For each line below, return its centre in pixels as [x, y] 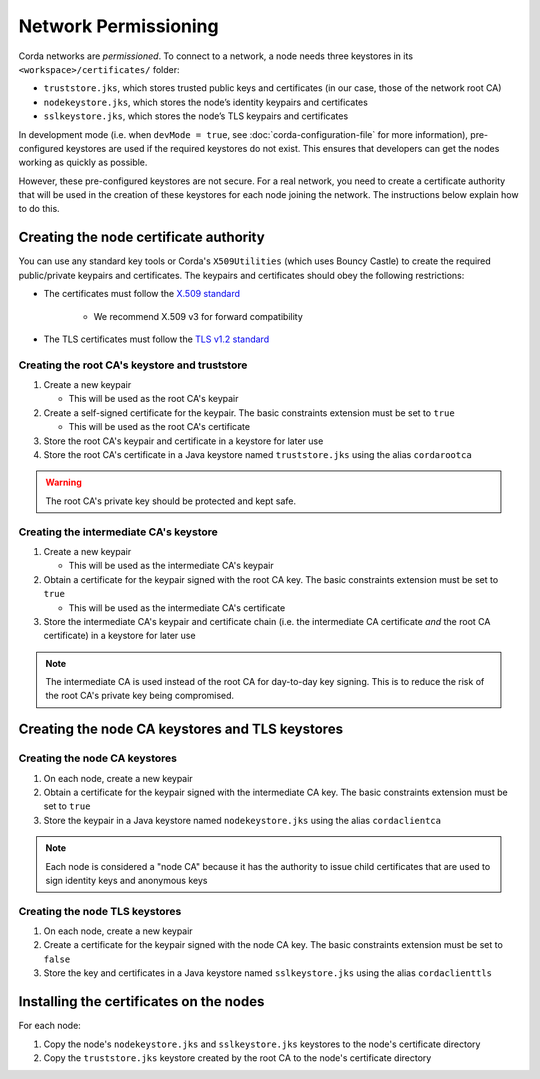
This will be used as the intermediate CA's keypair [171, 566]
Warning [63, 482]
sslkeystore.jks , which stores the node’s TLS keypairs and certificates [196, 116]
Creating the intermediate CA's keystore [118, 532]
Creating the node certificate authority [141, 237]
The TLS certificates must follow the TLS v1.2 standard [156, 339]
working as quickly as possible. [83, 162]
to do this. [39, 209]
